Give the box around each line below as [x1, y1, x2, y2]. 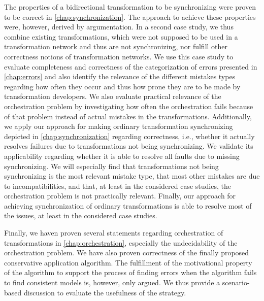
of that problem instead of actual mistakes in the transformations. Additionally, [4, 111, 252, 121]
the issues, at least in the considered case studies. [4, 210, 157, 221]
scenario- [222, 277, 250, 288]
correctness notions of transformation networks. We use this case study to [4, 51, 234, 61]
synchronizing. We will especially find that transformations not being [4, 160, 219, 171]
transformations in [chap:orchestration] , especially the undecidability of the [4, 237, 238, 248]
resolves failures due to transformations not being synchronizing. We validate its [4, 141, 253, 151]
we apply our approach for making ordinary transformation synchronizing [4, 121, 233, 131]
